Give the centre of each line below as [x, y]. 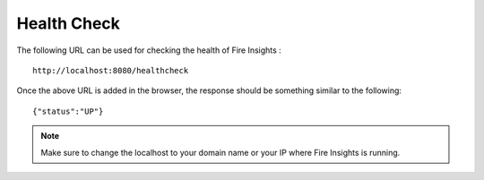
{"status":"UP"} [68, 111]
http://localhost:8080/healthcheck [111, 70]
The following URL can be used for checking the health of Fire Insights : [149, 50]
